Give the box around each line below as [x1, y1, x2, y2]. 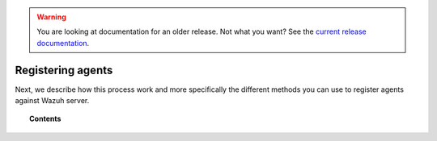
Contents [29, 114, 62, 124]
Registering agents [15, 63, 113, 77]
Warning [36, 12, 66, 22]
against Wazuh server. [15, 96, 90, 106]
